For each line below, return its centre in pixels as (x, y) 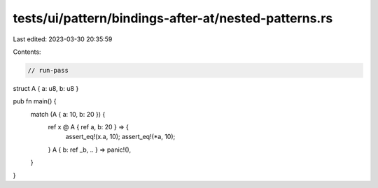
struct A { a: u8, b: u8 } (46, 88)
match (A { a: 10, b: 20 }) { (68, 114)
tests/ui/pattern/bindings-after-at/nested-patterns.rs (173, 18)
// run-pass (48, 70)
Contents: (27, 52)
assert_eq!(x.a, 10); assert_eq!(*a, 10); (120, 137)
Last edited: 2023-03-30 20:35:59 (63, 39)
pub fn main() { (35, 101)
